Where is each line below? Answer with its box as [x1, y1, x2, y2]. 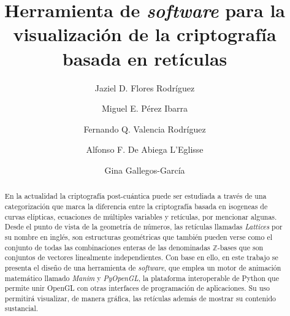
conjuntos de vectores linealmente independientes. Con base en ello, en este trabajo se [4, 252, 278, 263]
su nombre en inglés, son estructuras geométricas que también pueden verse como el [4, 231, 273, 242]
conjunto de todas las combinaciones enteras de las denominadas [4, 242, 210, 252]
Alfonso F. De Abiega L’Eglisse [86, 143, 204, 156]
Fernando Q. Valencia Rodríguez [83, 122, 206, 135]
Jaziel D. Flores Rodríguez [94, 81, 195, 94]
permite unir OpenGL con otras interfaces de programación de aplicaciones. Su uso [4, 283, 270, 293]
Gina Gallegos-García [104, 163, 185, 176]
